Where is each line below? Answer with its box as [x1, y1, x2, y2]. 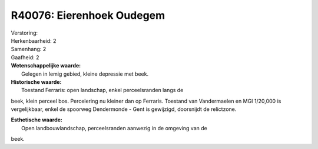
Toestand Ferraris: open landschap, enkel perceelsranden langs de [21, 87, 184, 94]
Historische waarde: [11, 78, 62, 85]
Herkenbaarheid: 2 [11, 37, 57, 44]
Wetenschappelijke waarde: [11, 62, 81, 69]
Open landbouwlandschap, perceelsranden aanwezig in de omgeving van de [21, 124, 207, 131]
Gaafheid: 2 [11, 53, 39, 61]
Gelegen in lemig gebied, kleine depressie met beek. [21, 70, 149, 77]
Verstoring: [11, 29, 38, 36]
